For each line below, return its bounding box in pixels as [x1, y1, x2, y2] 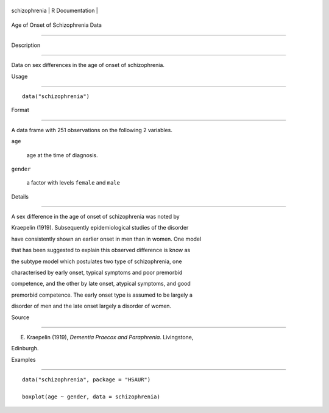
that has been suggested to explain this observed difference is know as [11, 247, 191, 254]
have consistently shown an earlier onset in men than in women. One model [11, 235, 202, 242]
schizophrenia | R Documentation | [11, 7, 99, 14]
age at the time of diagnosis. [26, 151, 99, 158]
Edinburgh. [11, 345, 39, 352]
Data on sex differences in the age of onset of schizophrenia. [11, 62, 164, 69]
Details [11, 192, 29, 200]
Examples [11, 356, 36, 363]
